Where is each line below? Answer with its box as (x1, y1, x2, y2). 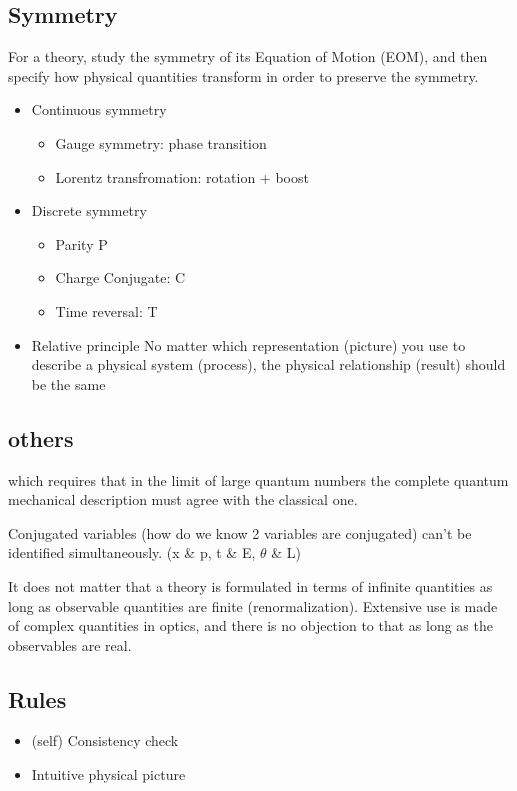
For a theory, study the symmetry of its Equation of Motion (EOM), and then (8, 46, 488, 67)
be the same (31, 373, 106, 394)
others (8, 422, 74, 453)
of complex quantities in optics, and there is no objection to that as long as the (8, 615, 493, 636)
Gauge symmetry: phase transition (55, 132, 267, 153)
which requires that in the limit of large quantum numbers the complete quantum (8, 469, 509, 490)
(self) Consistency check (31, 730, 179, 751)
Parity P (55, 233, 108, 254)
